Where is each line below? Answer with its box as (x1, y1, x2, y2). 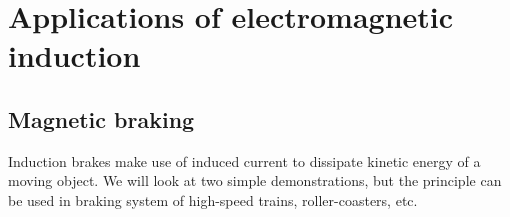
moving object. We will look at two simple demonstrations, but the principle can (8, 170, 502, 191)
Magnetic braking (8, 103, 195, 134)
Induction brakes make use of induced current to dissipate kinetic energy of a (8, 150, 481, 171)
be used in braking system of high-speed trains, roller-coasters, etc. (8, 189, 418, 210)
